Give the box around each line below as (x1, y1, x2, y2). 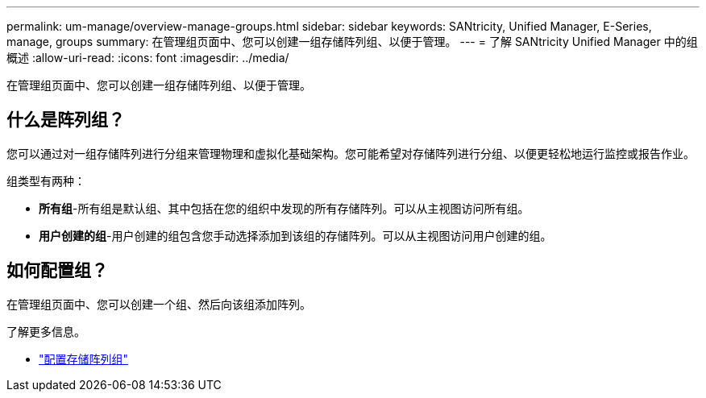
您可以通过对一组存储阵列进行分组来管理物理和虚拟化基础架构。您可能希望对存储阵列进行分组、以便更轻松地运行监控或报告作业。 (6, 146, 695, 160)
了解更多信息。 (6, 324, 85, 338)
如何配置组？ (6, 260, 108, 281)
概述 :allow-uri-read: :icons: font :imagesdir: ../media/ (6, 51, 289, 64)
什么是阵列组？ (6, 110, 125, 131)
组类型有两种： (6, 173, 85, 188)
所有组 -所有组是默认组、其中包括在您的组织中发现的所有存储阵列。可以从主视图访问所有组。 (39, 201, 529, 215)
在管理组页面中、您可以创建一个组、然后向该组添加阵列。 (6, 296, 311, 311)
